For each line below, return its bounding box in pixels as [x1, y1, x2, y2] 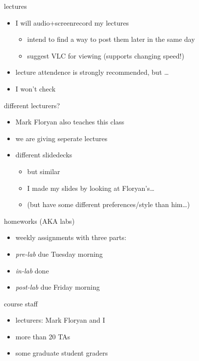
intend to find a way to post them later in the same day [27, 34, 195, 44]
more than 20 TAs [15, 331, 71, 341]
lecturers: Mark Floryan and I [15, 315, 105, 325]
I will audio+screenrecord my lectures [15, 17, 129, 28]
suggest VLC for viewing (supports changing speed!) [27, 50, 184, 60]
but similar [27, 166, 60, 176]
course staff [4, 298, 38, 308]
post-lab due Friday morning [15, 282, 100, 292]
